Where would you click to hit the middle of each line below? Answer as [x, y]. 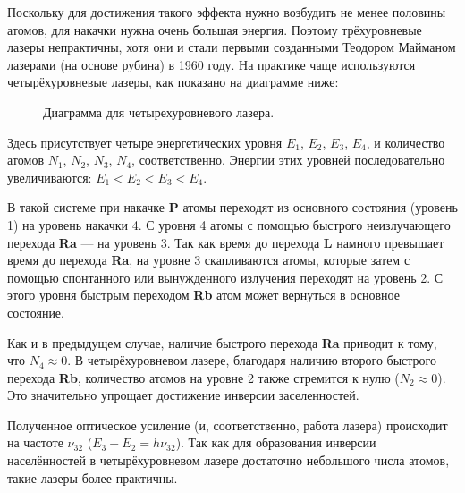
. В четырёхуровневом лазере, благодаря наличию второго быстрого [252, 360]
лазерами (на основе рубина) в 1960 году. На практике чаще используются [211, 64]
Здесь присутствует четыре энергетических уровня [145, 142]
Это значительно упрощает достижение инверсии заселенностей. [183, 395]
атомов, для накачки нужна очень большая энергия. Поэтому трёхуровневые [215, 29]
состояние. [36, 312]
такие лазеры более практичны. [93, 477]
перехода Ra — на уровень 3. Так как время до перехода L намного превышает [226, 242]
